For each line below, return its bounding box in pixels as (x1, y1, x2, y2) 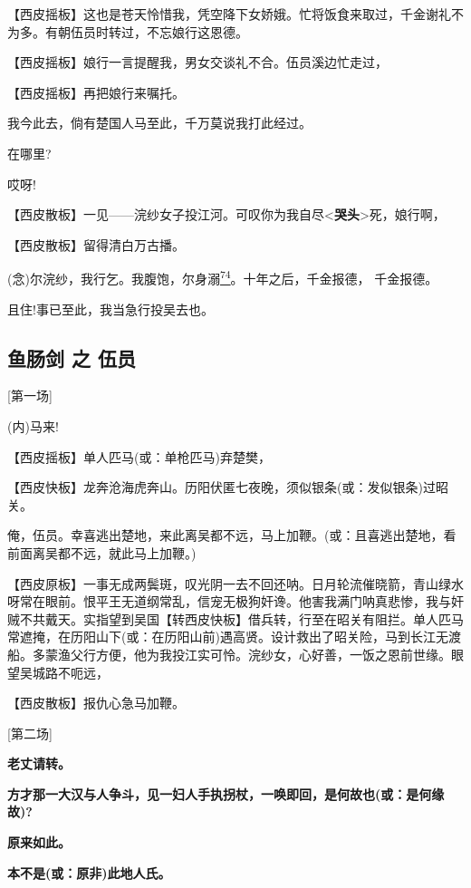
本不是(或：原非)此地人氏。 (7, 863, 171, 882)
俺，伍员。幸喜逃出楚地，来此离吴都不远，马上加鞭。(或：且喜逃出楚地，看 (7, 526, 457, 545)
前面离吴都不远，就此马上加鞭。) (7, 543, 197, 562)
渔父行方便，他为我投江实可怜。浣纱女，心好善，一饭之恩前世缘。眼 (57, 644, 464, 663)
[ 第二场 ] (7, 723, 53, 742)
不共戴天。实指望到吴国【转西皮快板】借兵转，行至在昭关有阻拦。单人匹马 (19, 609, 464, 628)
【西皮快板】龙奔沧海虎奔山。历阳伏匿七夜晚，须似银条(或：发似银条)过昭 (7, 478, 448, 497)
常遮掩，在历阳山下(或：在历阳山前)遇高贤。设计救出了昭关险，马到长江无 (7, 627, 448, 646)
